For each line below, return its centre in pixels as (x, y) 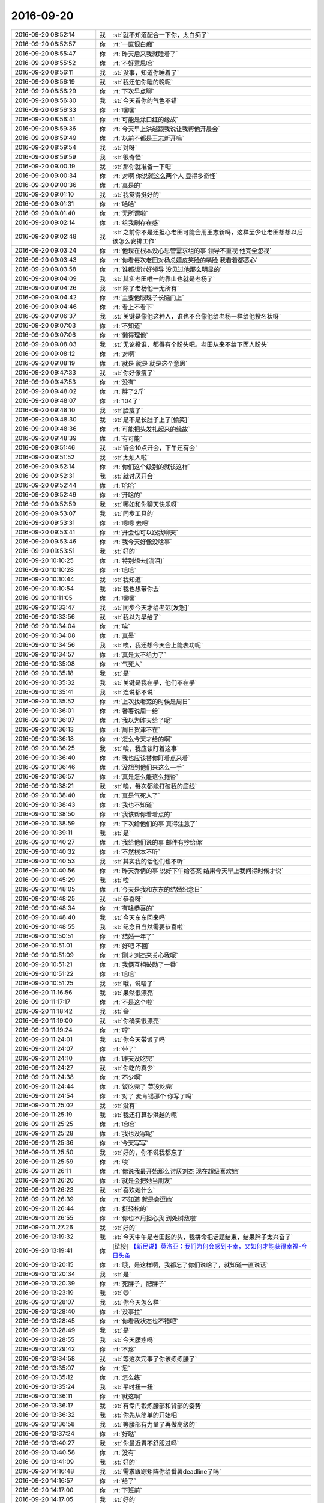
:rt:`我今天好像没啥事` (142, 542)
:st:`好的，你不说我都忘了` (148, 1153)
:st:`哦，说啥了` (133, 983)
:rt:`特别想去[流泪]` (138, 560)
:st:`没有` (124, 1105)
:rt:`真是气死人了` (136, 795)
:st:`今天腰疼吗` (133, 1339)
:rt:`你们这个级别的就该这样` (151, 467)
